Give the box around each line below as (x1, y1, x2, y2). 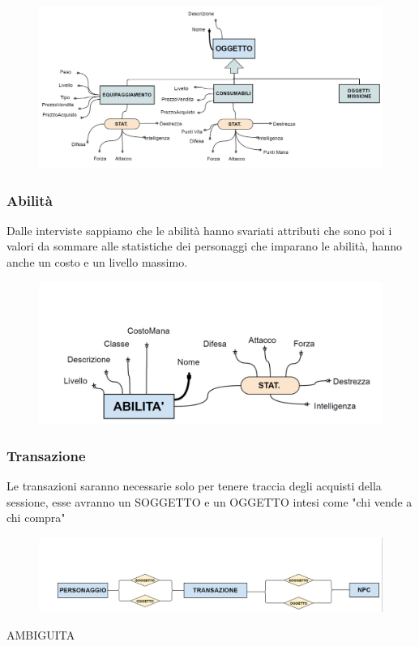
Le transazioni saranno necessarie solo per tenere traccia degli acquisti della (6, 477, 382, 494)
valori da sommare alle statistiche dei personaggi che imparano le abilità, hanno (6, 237, 403, 255)
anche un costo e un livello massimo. (6, 253, 188, 270)
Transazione (6, 445, 86, 465)
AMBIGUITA (6, 626, 75, 643)
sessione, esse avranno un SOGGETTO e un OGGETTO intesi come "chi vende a (6, 493, 413, 510)
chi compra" (6, 509, 66, 526)
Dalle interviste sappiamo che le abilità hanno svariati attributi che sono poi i (6, 221, 392, 238)
